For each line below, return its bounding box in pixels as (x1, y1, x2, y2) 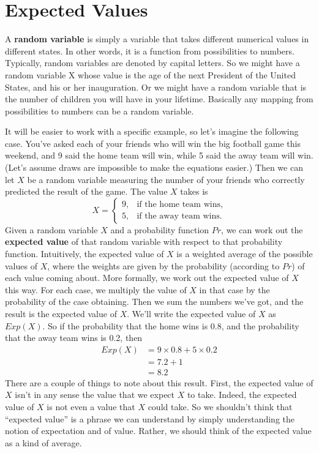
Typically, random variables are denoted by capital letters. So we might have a (5, 56, 300, 69)
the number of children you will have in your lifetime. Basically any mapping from (5, 92, 313, 105)
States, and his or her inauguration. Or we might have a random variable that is (5, 80, 307, 93)
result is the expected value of (5, 307, 117, 320)
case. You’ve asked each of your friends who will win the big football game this (5, 137, 301, 149)
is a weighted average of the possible (176, 247, 313, 260)
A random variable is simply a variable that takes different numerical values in (5, 32, 309, 45)
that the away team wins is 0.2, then (5, 331, 143, 344)
